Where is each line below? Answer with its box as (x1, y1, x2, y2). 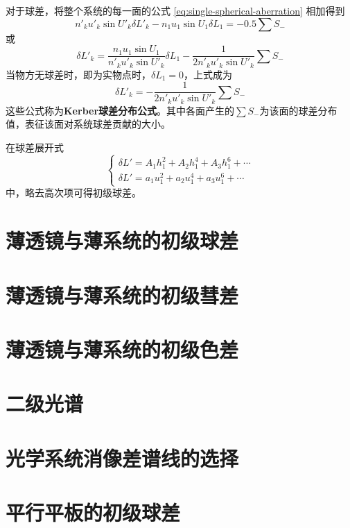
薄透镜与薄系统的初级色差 (6, 334, 239, 363)
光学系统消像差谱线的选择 (6, 443, 239, 472)
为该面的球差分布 (259, 103, 338, 117)
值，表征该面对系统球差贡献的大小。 (6, 117, 170, 131)
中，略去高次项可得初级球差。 (6, 185, 141, 200)
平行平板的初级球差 (6, 498, 181, 526)
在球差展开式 (6, 140, 64, 154)
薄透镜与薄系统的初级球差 (6, 226, 239, 255)
